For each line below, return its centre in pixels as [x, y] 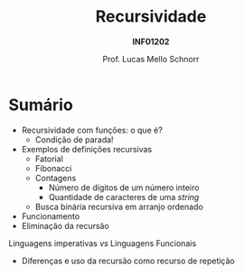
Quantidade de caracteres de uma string [124, 197]
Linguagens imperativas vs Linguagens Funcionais [103, 243]
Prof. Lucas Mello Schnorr [151, 59]
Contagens [56, 178]
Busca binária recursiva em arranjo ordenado [119, 206]
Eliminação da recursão [65, 225]
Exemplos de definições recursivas [87, 149]
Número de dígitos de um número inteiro [124, 188]
